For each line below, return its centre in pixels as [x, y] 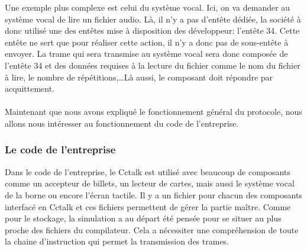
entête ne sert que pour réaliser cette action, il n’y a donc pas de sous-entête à [147, 42]
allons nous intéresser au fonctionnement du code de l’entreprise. [122, 123]
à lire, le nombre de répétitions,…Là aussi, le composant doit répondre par [139, 77]
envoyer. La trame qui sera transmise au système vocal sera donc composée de [146, 54]
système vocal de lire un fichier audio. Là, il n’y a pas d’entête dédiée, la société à [153, 19]
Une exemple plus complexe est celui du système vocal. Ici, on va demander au [148, 7]
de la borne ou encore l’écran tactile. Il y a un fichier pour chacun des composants [153, 194]
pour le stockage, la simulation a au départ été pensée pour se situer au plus [143, 218]
